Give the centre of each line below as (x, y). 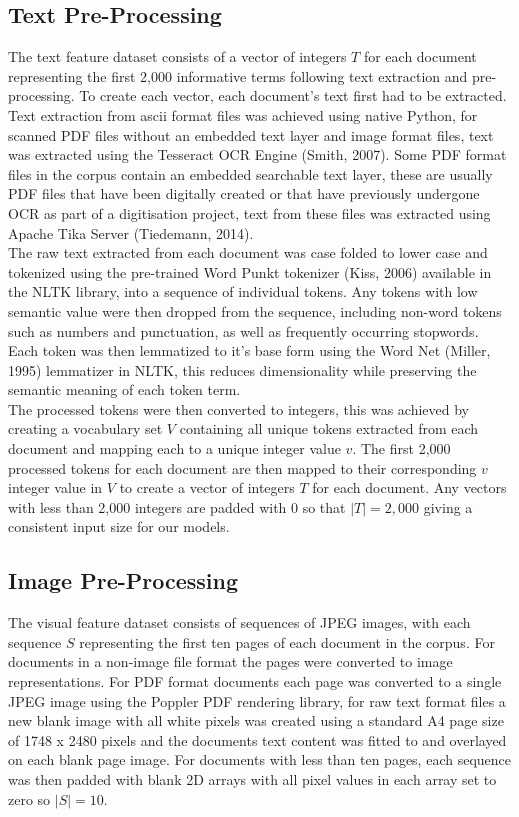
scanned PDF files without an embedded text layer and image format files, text (251, 134)
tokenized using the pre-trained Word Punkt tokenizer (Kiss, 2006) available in (250, 271)
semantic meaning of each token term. (124, 389)
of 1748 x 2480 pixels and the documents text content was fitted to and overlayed (257, 739)
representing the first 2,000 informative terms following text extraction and (238, 75)
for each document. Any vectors (409, 487)
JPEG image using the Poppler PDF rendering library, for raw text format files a (257, 700)
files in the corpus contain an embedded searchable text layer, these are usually (250, 173)
